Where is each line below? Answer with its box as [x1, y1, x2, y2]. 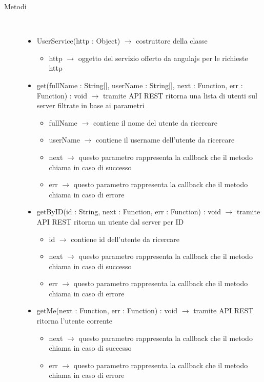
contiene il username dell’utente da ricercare [96, 134, 235, 145]
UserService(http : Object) [36, 35, 120, 46]
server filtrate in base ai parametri [36, 100, 145, 111]
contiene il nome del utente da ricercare [93, 117, 217, 128]
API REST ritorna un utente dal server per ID [36, 216, 184, 227]
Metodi [4, 1, 27, 11]
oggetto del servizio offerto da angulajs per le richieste [78, 52, 248, 63]
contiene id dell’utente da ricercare [71, 233, 179, 244]
